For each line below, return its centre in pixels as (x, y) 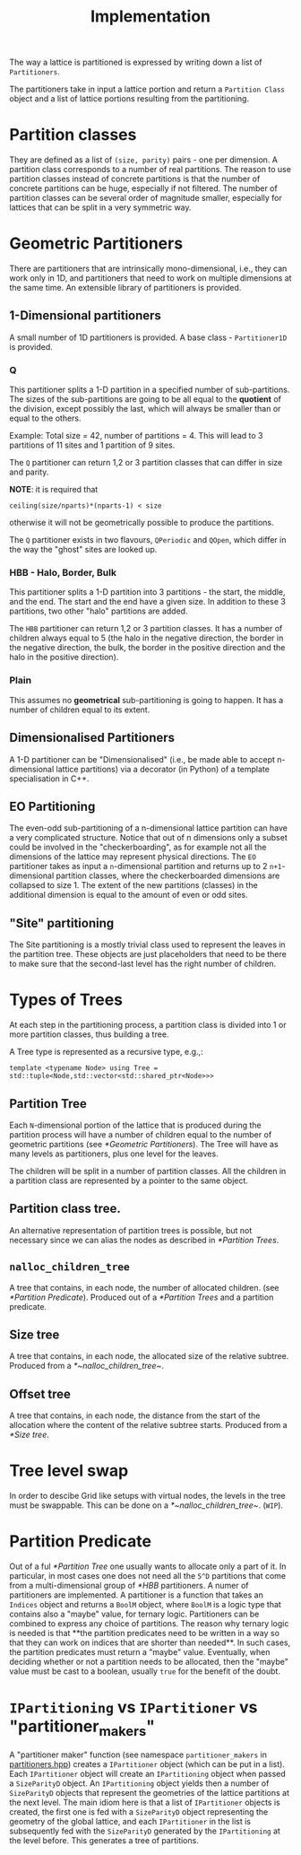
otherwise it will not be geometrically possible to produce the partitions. (142, 523)
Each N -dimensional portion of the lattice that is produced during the (135, 1125)
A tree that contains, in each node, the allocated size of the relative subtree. (149, 1356)
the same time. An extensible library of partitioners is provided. (125, 288)
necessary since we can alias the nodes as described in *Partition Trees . (144, 1240)
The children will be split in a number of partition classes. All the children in (148, 1171)
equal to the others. (46, 418)
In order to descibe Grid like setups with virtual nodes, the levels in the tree (148, 1496)
